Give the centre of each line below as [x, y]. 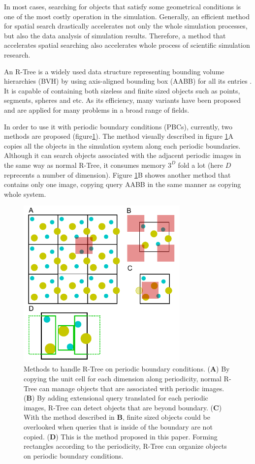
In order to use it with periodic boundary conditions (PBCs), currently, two [118, 126]
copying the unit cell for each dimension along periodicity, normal [123, 378]
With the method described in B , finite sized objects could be [117, 417]
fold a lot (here [201, 165]
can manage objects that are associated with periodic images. [132, 388]
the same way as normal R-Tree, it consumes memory [85, 165]
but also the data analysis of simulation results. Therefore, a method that [115, 35]
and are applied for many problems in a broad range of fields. [97, 109]
